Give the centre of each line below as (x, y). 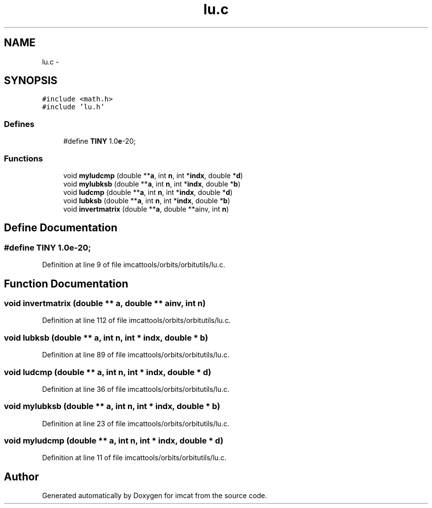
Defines (19, 124)
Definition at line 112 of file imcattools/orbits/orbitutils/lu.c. (136, 320)
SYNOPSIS (31, 81)
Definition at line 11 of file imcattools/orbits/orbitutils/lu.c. (134, 458)
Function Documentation (66, 284)
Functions (23, 158)
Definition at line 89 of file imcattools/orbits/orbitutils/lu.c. (136, 355)
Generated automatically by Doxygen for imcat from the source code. (155, 496)
